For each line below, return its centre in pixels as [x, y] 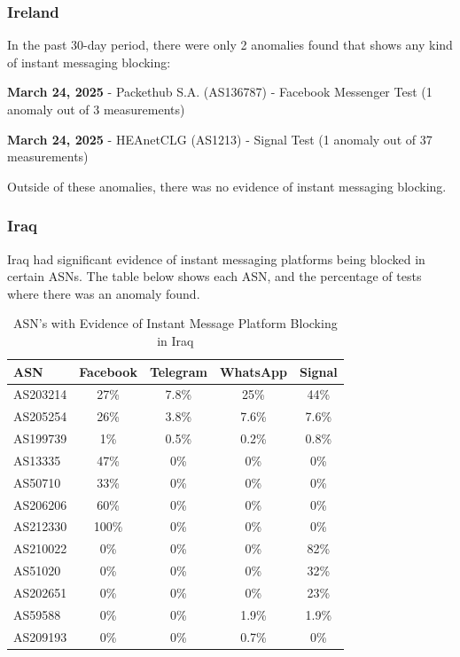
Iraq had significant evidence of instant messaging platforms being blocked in [216, 258]
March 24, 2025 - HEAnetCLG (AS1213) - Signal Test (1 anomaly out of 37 [220, 139]
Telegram [178, 371]
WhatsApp [253, 371]
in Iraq [175, 340]
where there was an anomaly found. [104, 293]
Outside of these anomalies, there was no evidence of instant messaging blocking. [227, 186]
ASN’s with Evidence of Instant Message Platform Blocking [175, 323]
